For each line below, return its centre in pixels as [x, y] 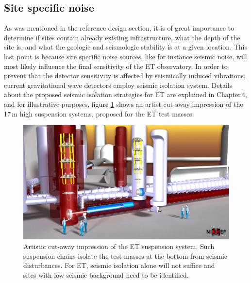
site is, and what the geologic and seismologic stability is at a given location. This [126, 47]
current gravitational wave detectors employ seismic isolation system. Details [118, 85]
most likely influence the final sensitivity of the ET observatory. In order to [116, 66]
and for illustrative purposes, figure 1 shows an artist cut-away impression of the [124, 104]
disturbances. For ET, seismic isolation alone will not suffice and [119, 265]
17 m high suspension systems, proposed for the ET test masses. [99, 113]
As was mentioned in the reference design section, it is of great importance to [119, 28]
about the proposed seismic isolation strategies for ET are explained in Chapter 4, [125, 94]
